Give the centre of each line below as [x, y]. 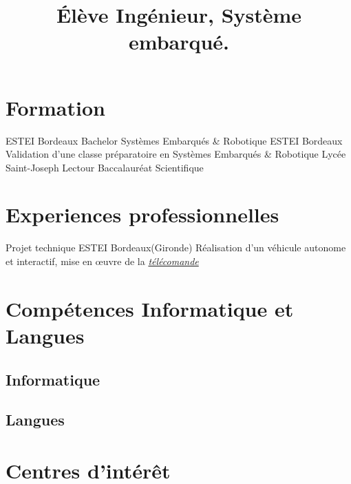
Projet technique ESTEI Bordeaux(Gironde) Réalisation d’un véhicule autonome [176, 248]
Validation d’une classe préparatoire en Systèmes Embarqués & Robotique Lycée [176, 154]
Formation [55, 107]
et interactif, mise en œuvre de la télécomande [102, 261]
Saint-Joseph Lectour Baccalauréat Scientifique [105, 167]
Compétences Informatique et [150, 308]
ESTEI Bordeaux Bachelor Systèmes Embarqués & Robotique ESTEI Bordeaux [174, 140]
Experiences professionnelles [142, 214]
